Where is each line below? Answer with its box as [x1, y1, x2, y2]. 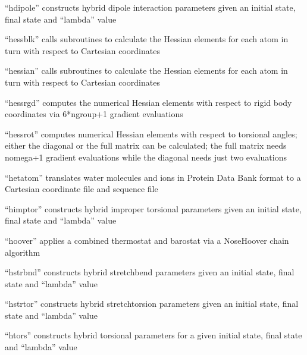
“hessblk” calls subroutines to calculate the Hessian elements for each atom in [5, 33, 289, 45]
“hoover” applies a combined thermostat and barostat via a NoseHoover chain [5, 234, 289, 246]
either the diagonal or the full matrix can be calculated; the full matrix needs [5, 139, 287, 152]
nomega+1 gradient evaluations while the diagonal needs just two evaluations [5, 150, 287, 163]
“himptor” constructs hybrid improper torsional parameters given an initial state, [5, 202, 302, 215]
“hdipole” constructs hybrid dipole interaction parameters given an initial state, [5, 1, 296, 13]
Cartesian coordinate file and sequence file [5, 183, 158, 195]
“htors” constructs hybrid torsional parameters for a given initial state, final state [5, 329, 302, 341]
